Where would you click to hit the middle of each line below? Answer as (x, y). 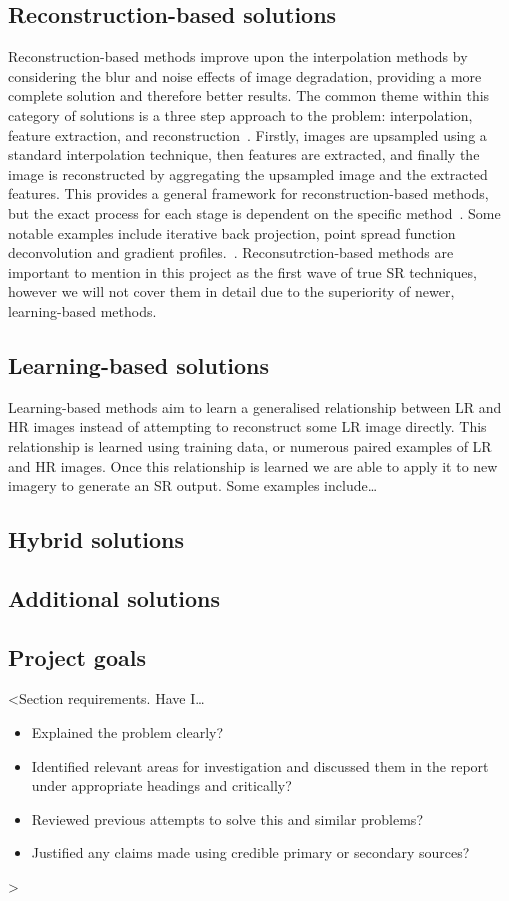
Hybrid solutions (96, 539)
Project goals (77, 656)
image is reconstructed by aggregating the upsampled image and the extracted (248, 173)
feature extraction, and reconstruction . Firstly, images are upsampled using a (247, 134)
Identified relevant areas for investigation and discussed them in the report (260, 765)
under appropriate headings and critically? (161, 785)
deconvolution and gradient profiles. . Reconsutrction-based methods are (231, 252)
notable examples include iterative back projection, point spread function (232, 232)
